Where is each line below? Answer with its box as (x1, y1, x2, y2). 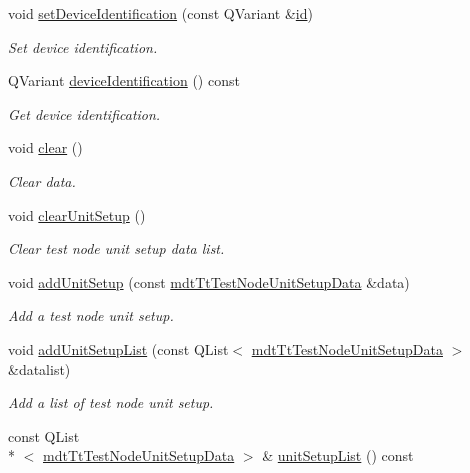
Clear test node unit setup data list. (8, 238, 225, 259)
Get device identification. (8, 103, 161, 124)
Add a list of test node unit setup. (8, 392, 214, 413)
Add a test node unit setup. (8, 305, 174, 326)
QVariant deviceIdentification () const (8, 70, 240, 91)
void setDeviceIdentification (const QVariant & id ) (8, 3, 313, 23)
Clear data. (8, 170, 76, 191)
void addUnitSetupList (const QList (8, 338, 229, 359)
